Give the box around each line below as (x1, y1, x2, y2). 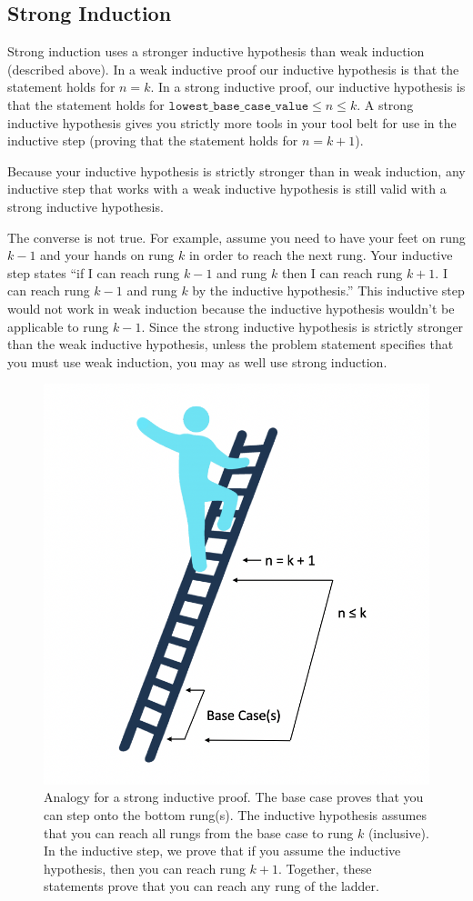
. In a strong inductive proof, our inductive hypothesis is (150, 77, 466, 96)
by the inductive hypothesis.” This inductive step (192, 281, 465, 300)
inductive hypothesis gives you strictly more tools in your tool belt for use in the (7, 113, 457, 132)
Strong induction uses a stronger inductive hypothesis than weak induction (7, 42, 425, 61)
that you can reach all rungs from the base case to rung (44, 823, 354, 842)
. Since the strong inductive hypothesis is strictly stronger (141, 316, 464, 335)
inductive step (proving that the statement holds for (7, 131, 298, 150)
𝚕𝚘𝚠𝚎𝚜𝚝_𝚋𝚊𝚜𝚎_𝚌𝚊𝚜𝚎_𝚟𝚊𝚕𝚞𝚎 (168, 99, 309, 113)
